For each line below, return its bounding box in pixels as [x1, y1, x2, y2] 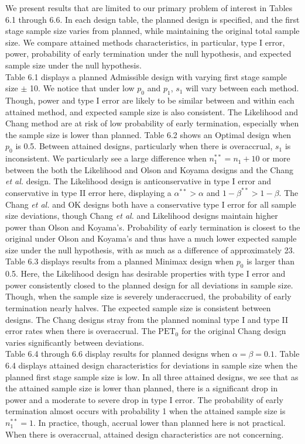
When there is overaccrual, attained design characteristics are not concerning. [5, 428, 284, 440]
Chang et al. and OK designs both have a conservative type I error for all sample [5, 198, 296, 210]
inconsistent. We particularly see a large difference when [5, 152, 207, 164]
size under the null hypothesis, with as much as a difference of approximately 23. [5, 243, 295, 256]
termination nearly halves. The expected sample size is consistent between [5, 302, 271, 314]
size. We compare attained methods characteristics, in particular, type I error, [5, 36, 285, 48]
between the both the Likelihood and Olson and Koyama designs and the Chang [5, 163, 293, 175]
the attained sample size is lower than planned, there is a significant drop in [5, 382, 278, 394]
